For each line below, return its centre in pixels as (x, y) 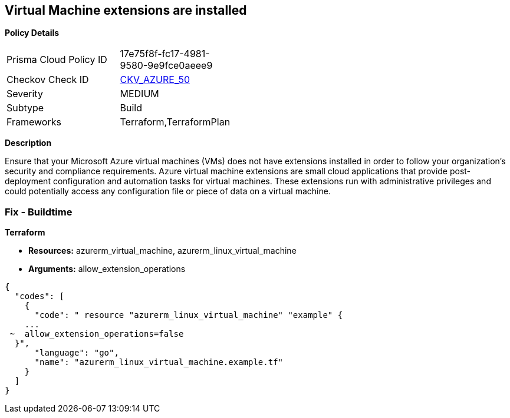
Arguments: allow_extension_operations (107, 269)
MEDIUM (139, 94)
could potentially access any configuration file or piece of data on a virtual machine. (168, 191)
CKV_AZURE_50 (155, 80)
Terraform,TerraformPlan (175, 122)
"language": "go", (77, 353)
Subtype (25, 108)
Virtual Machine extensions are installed (126, 10)
